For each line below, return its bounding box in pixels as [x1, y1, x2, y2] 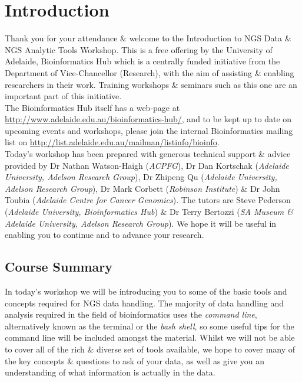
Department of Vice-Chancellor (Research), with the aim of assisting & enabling [5, 66, 294, 79]
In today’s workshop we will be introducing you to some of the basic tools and [5, 285, 287, 298]
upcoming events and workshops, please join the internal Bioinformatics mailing [5, 124, 293, 136]
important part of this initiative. [5, 90, 122, 102]
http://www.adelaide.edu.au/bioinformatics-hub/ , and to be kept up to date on [5, 113, 292, 125]
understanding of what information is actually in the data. [5, 366, 215, 378]
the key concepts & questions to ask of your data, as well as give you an [5, 354, 265, 367]
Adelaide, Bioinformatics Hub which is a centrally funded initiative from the [5, 55, 280, 67]
